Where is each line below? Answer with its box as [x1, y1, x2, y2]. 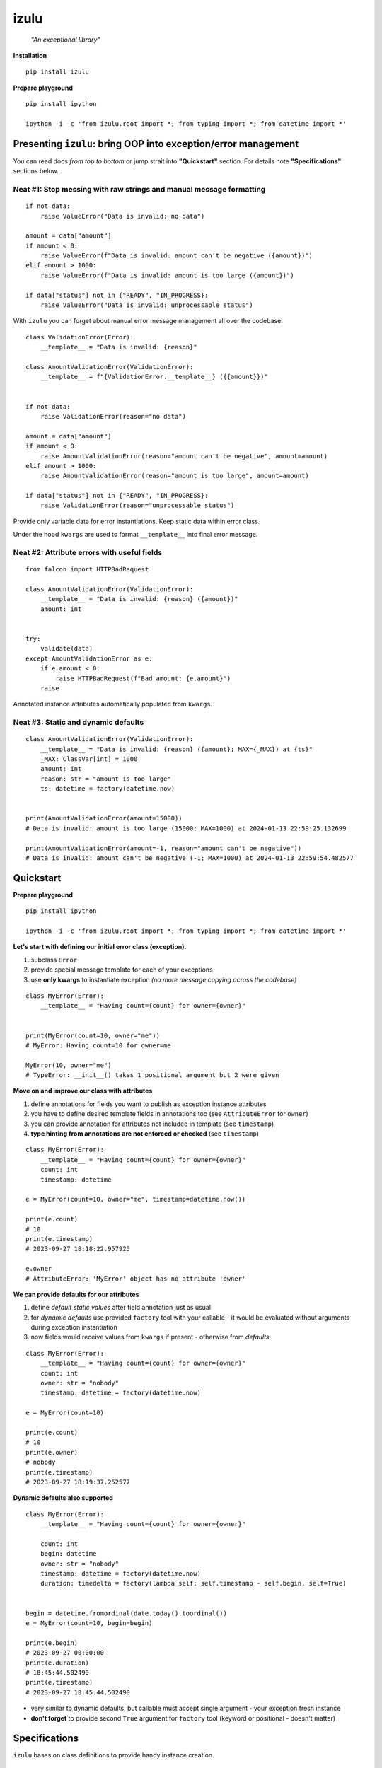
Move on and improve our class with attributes [13, 1086, 153, 1095]
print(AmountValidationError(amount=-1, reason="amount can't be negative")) [25, 844, 302, 852]
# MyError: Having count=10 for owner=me [25, 1041, 171, 1049]
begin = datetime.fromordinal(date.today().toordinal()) [25, 1609, 228, 1617]
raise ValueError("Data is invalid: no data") [40, 212, 205, 220]
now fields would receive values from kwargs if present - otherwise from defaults [30, 1333, 270, 1342]
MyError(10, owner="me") [25, 1061, 112, 1069]
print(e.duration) [25, 1658, 90, 1667]
